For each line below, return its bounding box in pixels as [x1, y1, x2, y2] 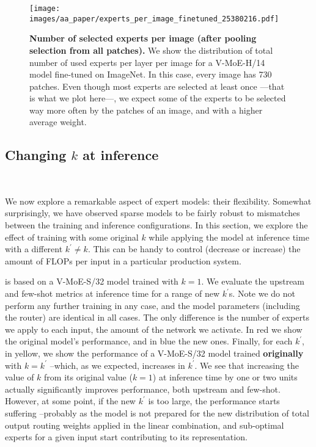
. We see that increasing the [194, 358, 299, 371]
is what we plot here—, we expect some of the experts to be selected [29, 92, 286, 104]
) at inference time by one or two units [152, 371, 298, 383]
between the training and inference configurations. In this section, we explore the [5, 219, 308, 231]
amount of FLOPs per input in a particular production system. [5, 254, 241, 267]
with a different [5, 242, 63, 255]
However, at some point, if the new [5, 394, 136, 407]
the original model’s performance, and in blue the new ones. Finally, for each [5, 335, 293, 347]
